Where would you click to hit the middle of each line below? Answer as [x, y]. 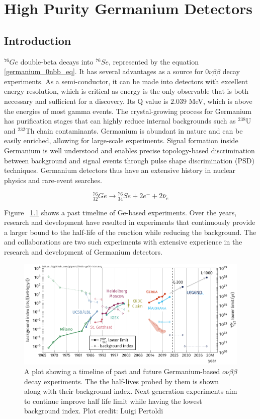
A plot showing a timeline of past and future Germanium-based [122, 371]
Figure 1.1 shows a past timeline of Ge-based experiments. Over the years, [120, 212]
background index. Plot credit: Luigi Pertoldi [94, 411]
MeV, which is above [221, 101]
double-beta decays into [57, 61]
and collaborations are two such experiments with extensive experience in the [123, 242]
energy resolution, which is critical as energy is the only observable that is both [126, 91]
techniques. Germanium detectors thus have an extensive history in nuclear [120, 170]
